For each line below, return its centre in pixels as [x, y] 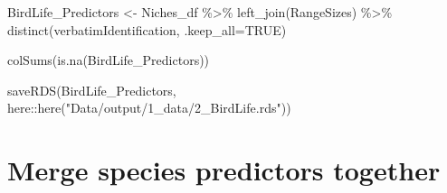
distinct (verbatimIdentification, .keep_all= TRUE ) [147, 29]
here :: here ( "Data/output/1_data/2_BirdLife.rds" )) [149, 108]
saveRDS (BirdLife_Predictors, [92, 90]
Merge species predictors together [224, 170]
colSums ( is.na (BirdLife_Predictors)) [109, 60]
